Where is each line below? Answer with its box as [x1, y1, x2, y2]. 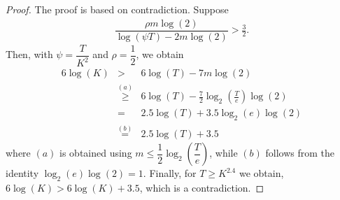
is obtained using [59, 145, 132, 160]
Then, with [6, 47, 53, 62]
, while [209, 145, 238, 160]
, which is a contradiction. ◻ [139, 180, 264, 195]
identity [6, 166, 39, 180]
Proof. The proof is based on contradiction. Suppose [6, 2, 229, 16]
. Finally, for [143, 166, 197, 180]
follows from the [265, 145, 335, 160]
